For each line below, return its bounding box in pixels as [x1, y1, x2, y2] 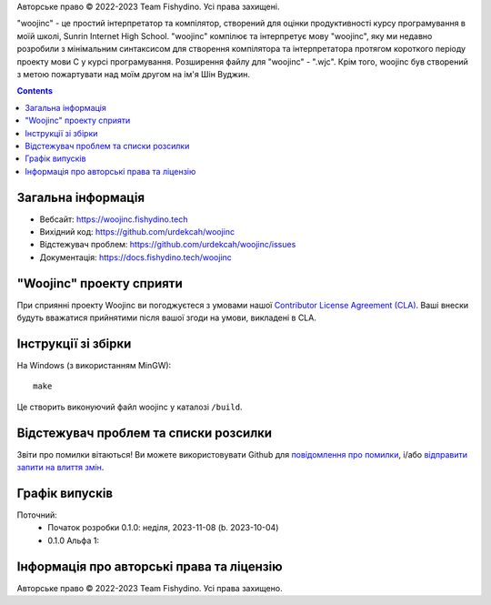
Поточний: [16, 509, 58, 520]
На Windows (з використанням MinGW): [16, 359, 172, 370]
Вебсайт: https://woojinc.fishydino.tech [39, 214, 188, 225]
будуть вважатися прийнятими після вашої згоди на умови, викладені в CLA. [16, 312, 317, 323]
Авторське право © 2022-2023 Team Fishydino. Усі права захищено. [16, 582, 283, 593]
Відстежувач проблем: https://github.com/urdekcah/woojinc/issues [39, 239, 296, 250]
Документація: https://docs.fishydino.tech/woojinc [39, 251, 232, 263]
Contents [16, 86, 54, 96]
